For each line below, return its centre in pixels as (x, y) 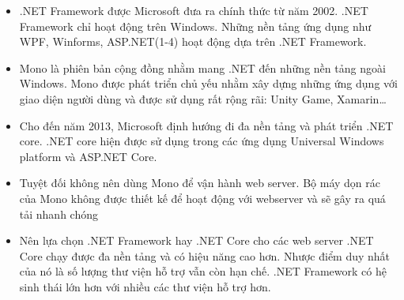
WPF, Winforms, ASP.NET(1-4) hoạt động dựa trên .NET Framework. (193, 41)
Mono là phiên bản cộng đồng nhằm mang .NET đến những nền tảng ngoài (202, 67)
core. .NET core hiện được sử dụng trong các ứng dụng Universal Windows (202, 141)
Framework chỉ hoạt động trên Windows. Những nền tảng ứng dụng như (195, 26)
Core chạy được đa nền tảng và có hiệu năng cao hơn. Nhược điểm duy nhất (205, 255)
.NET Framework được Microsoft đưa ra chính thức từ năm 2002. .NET (194, 10)
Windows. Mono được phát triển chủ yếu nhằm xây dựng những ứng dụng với (208, 83)
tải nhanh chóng (59, 214)
